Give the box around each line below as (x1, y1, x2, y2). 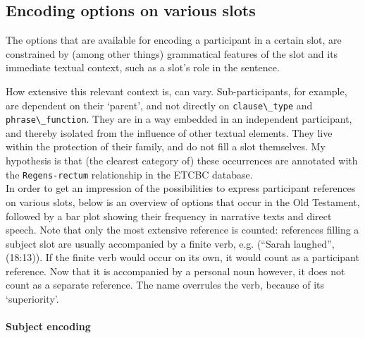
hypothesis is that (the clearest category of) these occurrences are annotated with (6, 153, 358, 168)
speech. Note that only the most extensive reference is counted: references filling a (6, 222, 359, 237)
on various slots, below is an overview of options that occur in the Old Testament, (6, 194, 360, 209)
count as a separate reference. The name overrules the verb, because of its (6, 277, 325, 292)
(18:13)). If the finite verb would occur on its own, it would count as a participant (6, 250, 359, 265)
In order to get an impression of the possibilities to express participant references (6, 181, 356, 195)
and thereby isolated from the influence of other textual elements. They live (6, 125, 333, 140)
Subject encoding (6, 319, 91, 334)
